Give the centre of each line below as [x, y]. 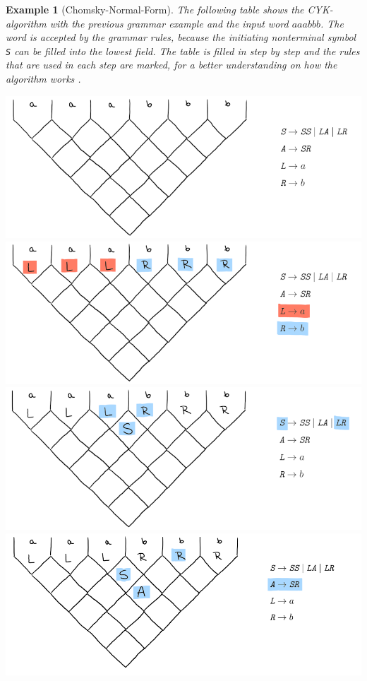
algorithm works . [43, 79]
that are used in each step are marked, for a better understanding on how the [172, 65]
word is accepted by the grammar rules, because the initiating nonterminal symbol [181, 37]
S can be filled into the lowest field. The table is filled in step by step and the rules [183, 51]
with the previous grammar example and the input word [169, 23]
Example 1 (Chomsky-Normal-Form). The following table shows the [155, 9]
